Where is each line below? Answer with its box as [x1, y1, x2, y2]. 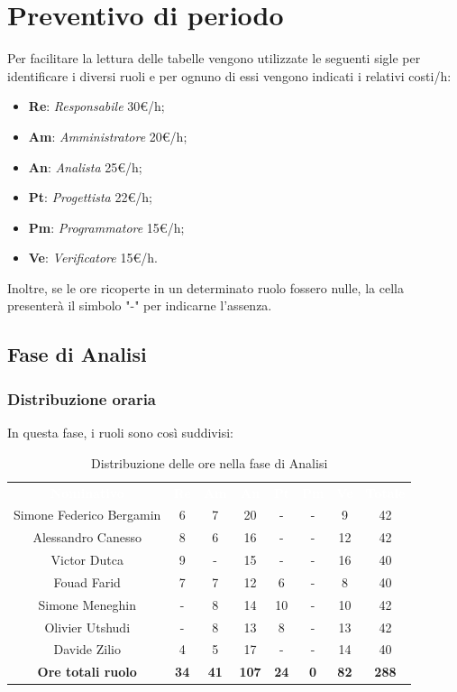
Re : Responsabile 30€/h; [28, 97, 165, 115]
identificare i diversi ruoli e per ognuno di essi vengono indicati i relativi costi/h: [7, 66, 452, 85]
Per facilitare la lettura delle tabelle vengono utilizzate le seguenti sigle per [7, 49, 421, 68]
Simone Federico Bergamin [14, 505, 161, 524]
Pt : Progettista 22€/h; [28, 188, 152, 207]
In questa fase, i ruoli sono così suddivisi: [7, 423, 233, 442]
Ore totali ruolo [37, 662, 137, 681]
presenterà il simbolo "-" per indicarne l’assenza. [7, 296, 272, 315]
